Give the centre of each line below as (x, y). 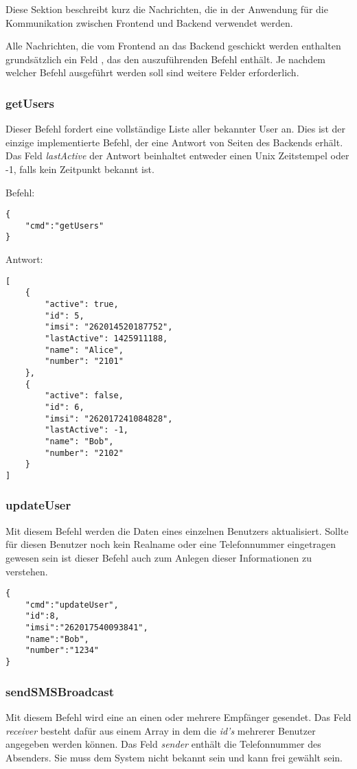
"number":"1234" (62, 651)
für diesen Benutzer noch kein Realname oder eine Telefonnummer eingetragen (171, 544)
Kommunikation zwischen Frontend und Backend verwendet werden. (149, 22)
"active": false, (84, 396)
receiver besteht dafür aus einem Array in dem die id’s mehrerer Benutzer (161, 730)
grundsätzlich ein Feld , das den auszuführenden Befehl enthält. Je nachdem (166, 59)
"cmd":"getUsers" (65, 226)
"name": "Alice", (84, 350)
